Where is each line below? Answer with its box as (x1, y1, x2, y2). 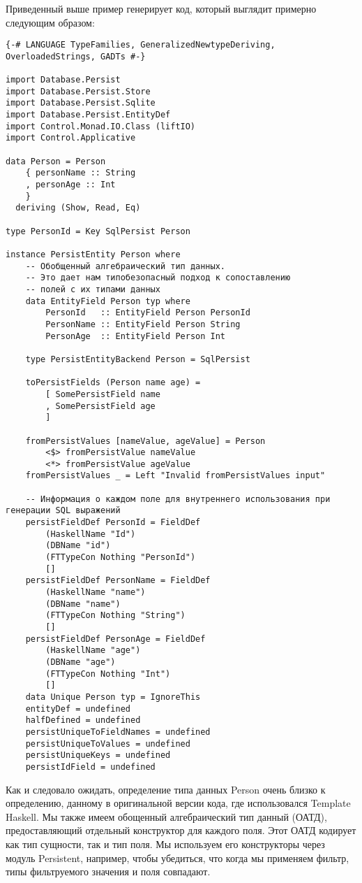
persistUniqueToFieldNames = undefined (25, 726, 211, 737)
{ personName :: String (25, 168, 136, 178)
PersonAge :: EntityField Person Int (45, 331, 225, 341)
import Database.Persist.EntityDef (6, 110, 171, 120)
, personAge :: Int (25, 180, 116, 190)
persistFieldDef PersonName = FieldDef (25, 575, 211, 586)
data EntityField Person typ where (25, 296, 190, 306)
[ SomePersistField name (45, 389, 160, 399)
